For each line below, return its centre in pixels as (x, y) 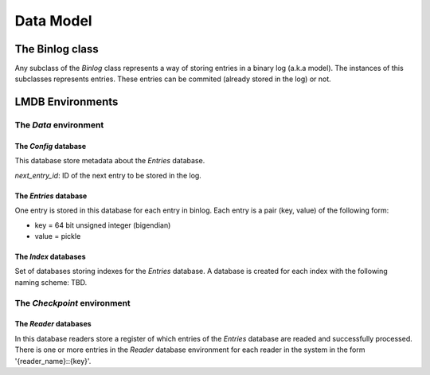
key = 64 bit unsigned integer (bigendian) (103, 225)
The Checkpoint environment (72, 303)
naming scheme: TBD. (51, 282)
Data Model (53, 21)
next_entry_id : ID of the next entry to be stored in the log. (108, 175)
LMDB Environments (66, 102)
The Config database (51, 146)
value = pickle (58, 236)
